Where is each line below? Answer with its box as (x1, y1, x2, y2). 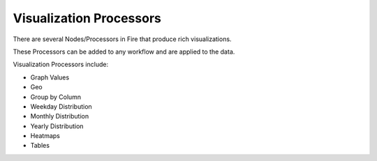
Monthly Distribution (30, 112, 89, 121)
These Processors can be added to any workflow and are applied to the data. (13, 47, 235, 56)
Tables (30, 141, 50, 150)
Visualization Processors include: (13, 60, 108, 69)
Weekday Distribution (30, 102, 92, 111)
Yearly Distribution (30, 122, 84, 130)
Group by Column (30, 93, 82, 101)
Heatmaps (30, 132, 61, 140)
